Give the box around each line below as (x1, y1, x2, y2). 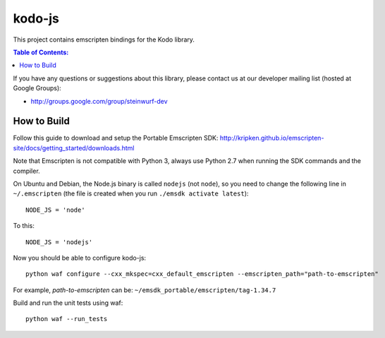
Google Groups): (13, 84, 61, 92)
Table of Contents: (13, 48, 69, 56)
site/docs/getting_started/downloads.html (13, 143, 135, 152)
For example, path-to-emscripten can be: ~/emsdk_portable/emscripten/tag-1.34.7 (13, 286, 276, 294)
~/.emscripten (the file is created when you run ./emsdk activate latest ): (13, 189, 249, 198)
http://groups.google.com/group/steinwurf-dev (30, 97, 169, 105)
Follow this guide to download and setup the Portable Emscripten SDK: (13, 134, 219, 143)
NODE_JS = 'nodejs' (25, 238, 93, 246)
